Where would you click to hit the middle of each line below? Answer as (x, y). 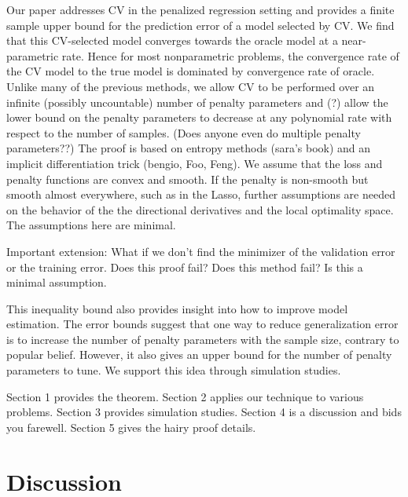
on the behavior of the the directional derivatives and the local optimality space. (200, 209)
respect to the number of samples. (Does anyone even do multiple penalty (184, 132)
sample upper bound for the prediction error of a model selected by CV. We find (200, 25)
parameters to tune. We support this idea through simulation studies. (174, 370)
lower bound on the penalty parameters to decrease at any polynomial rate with (199, 117)
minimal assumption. (57, 282)
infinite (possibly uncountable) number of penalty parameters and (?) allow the (197, 102)
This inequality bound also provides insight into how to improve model (177, 308)
